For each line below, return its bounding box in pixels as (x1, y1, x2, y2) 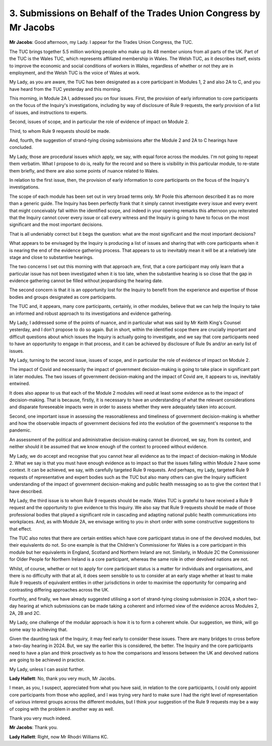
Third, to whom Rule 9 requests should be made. (9, 128, 110, 134)
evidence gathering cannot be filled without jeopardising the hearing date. (9, 278, 163, 284)
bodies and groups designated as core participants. (9, 294, 117, 300)
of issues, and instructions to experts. (9, 109, 88, 116)
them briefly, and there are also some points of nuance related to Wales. (9, 168, 159, 174)
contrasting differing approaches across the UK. (9, 587, 109, 593)
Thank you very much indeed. (9, 715, 72, 721)
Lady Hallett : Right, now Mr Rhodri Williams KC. (9, 733, 108, 739)
